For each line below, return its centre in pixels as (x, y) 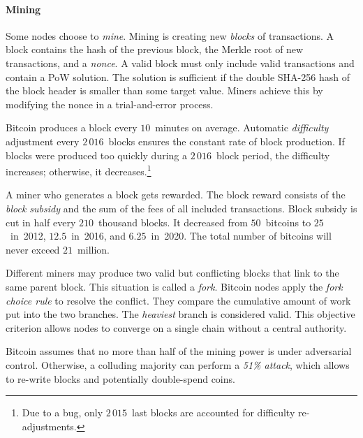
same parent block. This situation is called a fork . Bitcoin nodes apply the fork (174, 286)
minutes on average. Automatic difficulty (242, 127)
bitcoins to (288, 222)
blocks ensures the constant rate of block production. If (227, 141)
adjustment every (43, 141)
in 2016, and (98, 236)
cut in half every (41, 222)
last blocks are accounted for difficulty (214, 413)
